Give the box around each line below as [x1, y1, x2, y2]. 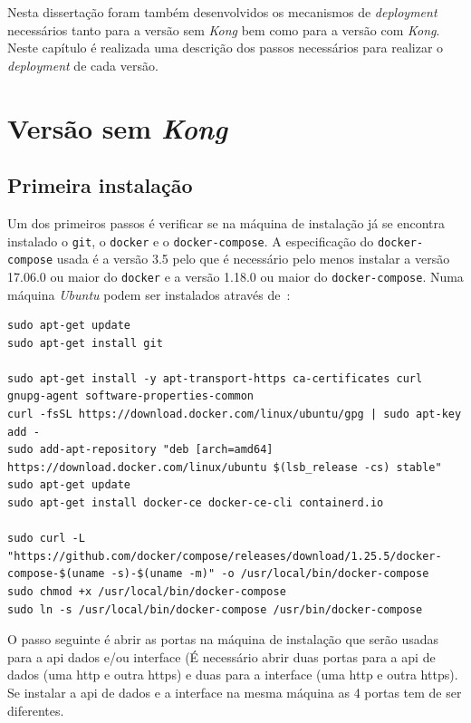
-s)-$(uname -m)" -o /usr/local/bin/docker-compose [111, 567, 429, 581]
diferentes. [7, 700, 64, 719]
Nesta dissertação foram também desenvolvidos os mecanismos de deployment [7, 3, 437, 21]
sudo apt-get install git [7, 336, 163, 350]
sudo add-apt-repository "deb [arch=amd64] [7, 443, 274, 457]
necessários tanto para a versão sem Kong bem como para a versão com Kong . [7, 20, 440, 39]
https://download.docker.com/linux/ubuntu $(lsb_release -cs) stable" [7, 460, 442, 474]
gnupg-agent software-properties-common [7, 390, 255, 403]
